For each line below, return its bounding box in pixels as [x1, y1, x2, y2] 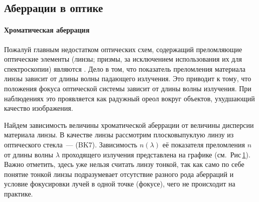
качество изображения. [4, 103, 73, 113]
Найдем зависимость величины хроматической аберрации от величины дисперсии [4, 119, 254, 130]
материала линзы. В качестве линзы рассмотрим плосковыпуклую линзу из [4, 129, 234, 140]
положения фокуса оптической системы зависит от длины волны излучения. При [4, 83, 251, 93]
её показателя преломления [162, 139, 245, 149]
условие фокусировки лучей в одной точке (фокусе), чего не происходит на [4, 178, 235, 189]
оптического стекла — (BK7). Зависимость [4, 139, 138, 149]
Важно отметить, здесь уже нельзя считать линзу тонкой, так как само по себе [4, 159, 244, 169]
